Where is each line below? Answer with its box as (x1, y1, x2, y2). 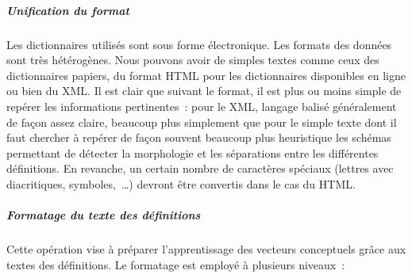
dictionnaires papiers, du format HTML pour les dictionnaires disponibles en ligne (6, 67, 406, 83)
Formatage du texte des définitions (6, 207, 201, 223)
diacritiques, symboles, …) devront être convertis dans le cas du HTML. (6, 175, 356, 192)
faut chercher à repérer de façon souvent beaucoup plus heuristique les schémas (6, 129, 391, 146)
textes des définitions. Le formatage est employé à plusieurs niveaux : (6, 256, 345, 272)
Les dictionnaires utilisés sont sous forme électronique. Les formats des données (6, 36, 392, 52)
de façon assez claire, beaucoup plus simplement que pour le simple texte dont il (6, 113, 397, 130)
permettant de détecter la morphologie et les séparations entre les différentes (6, 144, 379, 161)
